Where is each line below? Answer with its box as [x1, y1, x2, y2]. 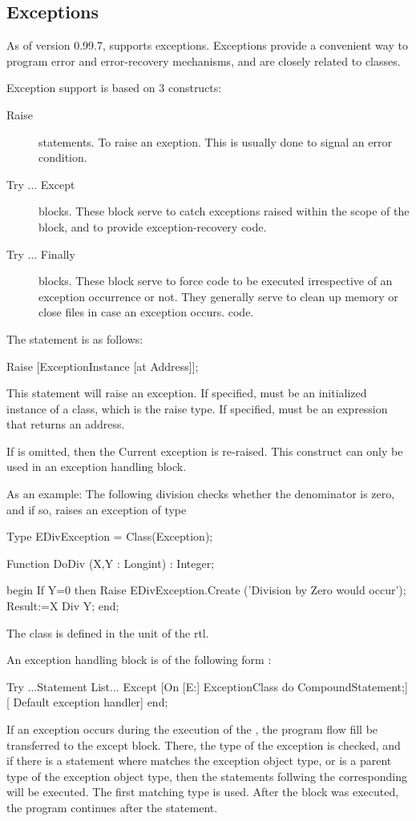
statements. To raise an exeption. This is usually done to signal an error [38, 133, 392, 150]
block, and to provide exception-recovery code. [38, 218, 267, 235]
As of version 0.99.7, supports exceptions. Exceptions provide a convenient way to [6, 37, 408, 54]
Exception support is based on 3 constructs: [6, 79, 222, 96]
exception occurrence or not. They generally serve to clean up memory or [38, 288, 398, 304]
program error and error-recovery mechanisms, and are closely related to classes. [6, 52, 401, 69]
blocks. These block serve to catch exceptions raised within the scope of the [38, 203, 410, 219]
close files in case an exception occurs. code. [38, 304, 254, 320]
